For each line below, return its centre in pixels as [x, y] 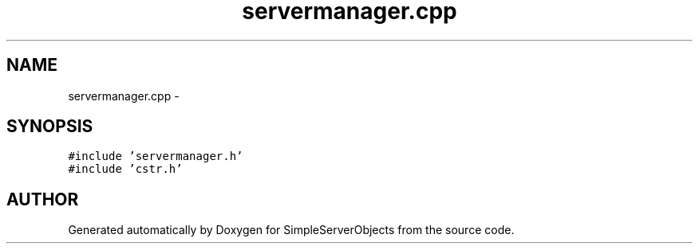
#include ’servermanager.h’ [156, 156]
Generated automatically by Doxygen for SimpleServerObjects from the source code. [291, 230]
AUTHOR [43, 199]
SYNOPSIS [50, 127]
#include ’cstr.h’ [125, 169]
